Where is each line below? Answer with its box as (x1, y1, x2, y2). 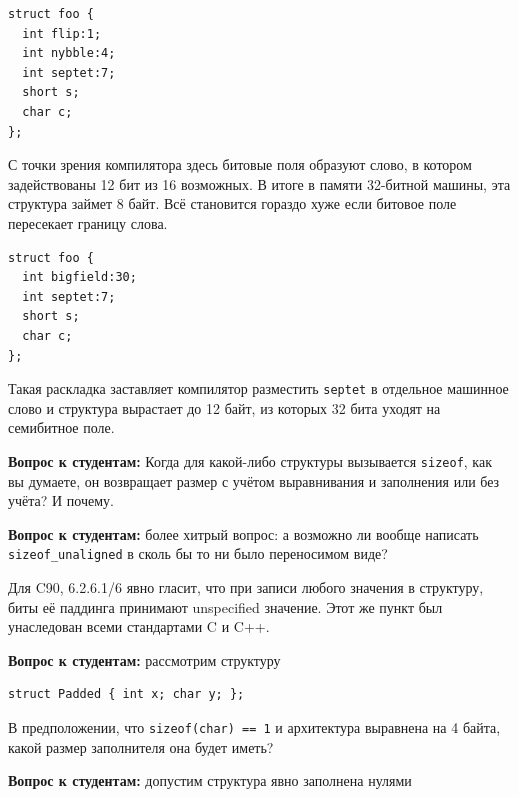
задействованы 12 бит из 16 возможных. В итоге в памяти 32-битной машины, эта (8, 173, 511, 194)
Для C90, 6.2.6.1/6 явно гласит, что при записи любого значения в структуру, (8, 577, 484, 598)
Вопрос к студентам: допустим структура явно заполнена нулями (8, 770, 412, 791)
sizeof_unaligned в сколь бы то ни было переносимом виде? (8, 543, 388, 564)
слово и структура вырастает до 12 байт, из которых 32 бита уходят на (8, 397, 441, 418)
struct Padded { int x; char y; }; (8, 687, 245, 702)
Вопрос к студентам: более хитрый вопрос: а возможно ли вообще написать (8, 523, 479, 544)
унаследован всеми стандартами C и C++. (8, 616, 270, 637)
